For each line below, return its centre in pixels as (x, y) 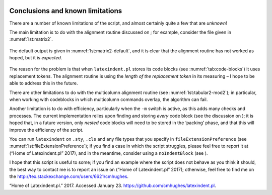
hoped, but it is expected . (36, 58)
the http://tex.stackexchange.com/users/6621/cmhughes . (69, 176)
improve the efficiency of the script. (46, 130)
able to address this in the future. (44, 83)
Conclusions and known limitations (66, 11)
